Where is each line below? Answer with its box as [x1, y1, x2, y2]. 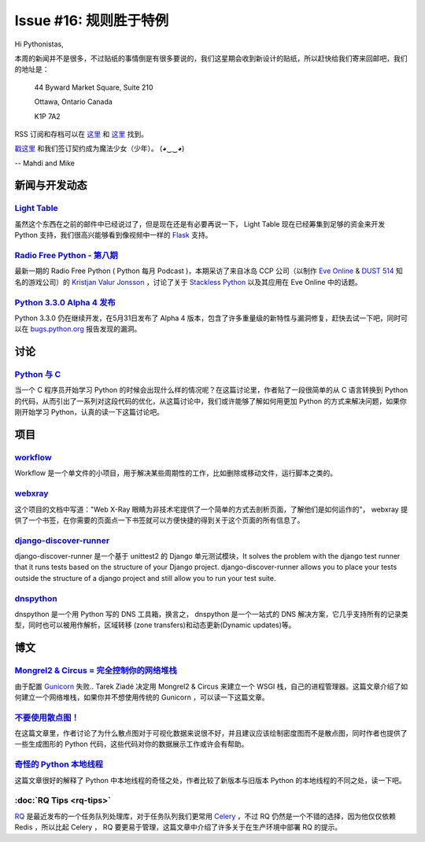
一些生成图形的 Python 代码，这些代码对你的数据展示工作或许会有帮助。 [14, 740, 249, 749]
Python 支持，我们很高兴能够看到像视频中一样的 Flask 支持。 [14, 231, 213, 240]
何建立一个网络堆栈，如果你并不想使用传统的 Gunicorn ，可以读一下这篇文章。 [14, 692, 269, 702]
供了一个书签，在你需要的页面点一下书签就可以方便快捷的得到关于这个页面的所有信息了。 [14, 515, 305, 525]
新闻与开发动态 [14, 179, 87, 192]
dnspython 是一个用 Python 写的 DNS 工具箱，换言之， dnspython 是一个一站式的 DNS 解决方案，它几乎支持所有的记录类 [14, 609, 408, 619]
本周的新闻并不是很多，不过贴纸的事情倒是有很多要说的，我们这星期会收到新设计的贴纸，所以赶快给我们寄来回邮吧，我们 [14, 54, 408, 63]
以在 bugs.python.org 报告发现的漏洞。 [14, 324, 142, 334]
